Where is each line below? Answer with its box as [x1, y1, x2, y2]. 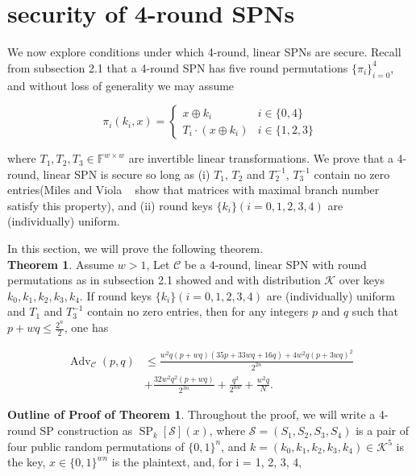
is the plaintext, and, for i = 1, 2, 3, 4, [111, 453, 302, 470]
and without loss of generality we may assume [7, 77, 235, 93]
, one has [64, 319, 109, 336]
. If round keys [79, 287, 152, 304]
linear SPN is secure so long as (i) [43, 165, 210, 182]
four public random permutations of [7, 437, 185, 454]
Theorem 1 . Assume [7, 255, 114, 272]
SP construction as [40, 422, 133, 439]
